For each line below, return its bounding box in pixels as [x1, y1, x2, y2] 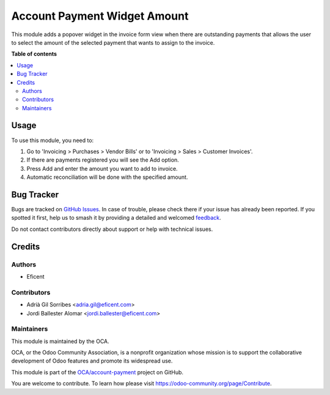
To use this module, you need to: [11, 137, 94, 144]
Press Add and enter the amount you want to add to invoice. [26, 165, 178, 172]
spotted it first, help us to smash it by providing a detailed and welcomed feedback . [11, 214, 221, 222]
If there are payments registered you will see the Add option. [26, 156, 180, 164]
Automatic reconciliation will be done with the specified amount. [26, 173, 188, 181]
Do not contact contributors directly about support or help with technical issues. [11, 225, 213, 233]
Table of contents [11, 50, 57, 58]
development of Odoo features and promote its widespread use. [11, 357, 173, 364]
